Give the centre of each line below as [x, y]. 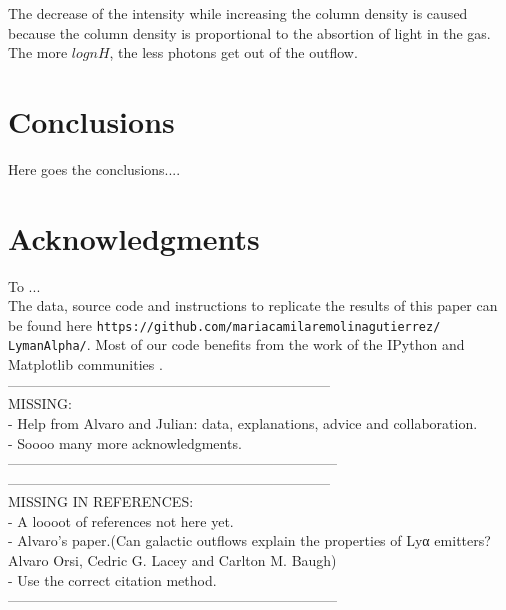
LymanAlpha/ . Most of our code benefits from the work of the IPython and [236, 344]
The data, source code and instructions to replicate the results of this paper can [253, 305]
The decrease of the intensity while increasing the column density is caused [238, 13]
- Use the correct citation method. [112, 579]
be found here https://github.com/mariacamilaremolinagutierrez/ [224, 324]
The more [38, 52]
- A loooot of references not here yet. [121, 520]
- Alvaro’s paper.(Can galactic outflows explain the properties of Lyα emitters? [249, 540]
